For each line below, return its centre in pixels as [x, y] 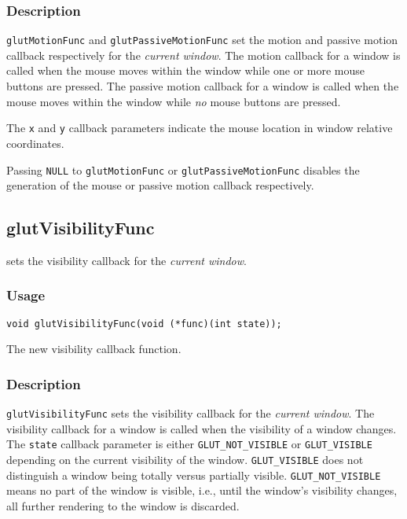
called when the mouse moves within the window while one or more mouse [186, 70]
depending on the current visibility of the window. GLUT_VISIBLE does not [185, 460]
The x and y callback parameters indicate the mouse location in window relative [200, 128]
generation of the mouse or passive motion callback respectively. [160, 185]
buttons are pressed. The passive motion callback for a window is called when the [203, 86]
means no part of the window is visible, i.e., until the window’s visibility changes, [202, 490]
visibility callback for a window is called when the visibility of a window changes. [202, 428]
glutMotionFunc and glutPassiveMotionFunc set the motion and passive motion [202, 40]
